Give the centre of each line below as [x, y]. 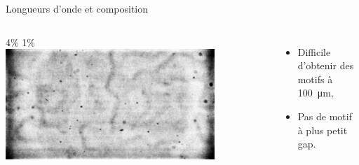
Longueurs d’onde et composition [77, 8]
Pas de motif [325, 116]
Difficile [314, 51]
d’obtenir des [326, 65]
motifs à [315, 79]
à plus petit [323, 130]
